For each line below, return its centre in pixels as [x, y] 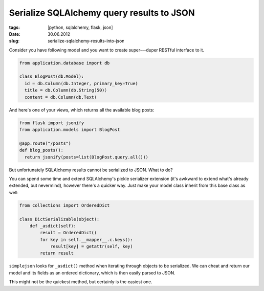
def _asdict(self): [53, 226]
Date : [15, 34]
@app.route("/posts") [45, 143]
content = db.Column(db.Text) [61, 97]
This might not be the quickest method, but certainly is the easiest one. [81, 282]
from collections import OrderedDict [65, 205]
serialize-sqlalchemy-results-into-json [86, 41]
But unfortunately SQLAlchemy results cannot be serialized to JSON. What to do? [91, 170]
